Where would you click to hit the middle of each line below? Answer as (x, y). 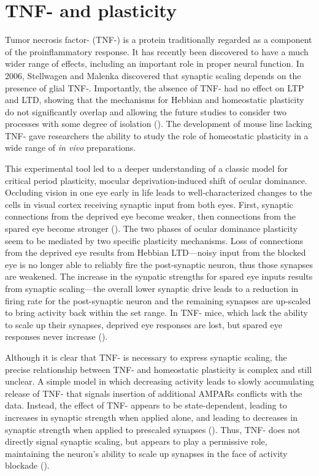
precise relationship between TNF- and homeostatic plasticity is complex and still (159, 369)
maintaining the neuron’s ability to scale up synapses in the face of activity (146, 453)
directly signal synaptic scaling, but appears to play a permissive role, (136, 441)
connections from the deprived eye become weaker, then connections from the (150, 216)
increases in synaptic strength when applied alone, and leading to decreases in (151, 417)
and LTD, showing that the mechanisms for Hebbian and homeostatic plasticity (155, 100)
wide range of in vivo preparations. (71, 148)
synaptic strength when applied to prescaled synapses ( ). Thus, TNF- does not (153, 429)
